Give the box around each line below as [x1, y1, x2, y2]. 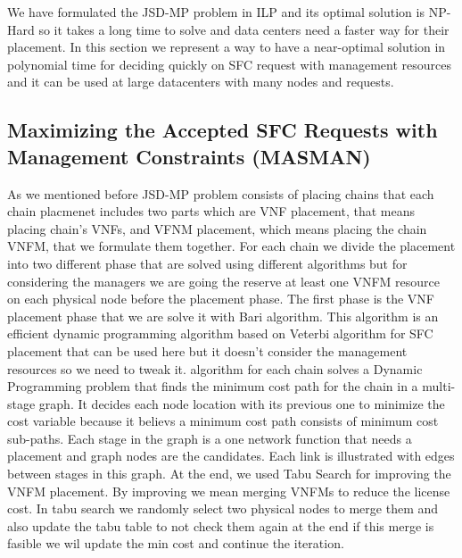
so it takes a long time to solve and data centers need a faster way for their [38, 20, 450, 38]
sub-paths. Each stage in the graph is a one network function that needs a [7, 429, 412, 447]
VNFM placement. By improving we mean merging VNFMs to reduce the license [7, 481, 450, 500]
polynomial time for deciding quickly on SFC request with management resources [7, 54, 451, 73]
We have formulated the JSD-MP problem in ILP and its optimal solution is [7, 3, 425, 21]
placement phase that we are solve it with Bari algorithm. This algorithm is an [7, 306, 439, 325]
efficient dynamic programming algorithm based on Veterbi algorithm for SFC [7, 324, 433, 343]
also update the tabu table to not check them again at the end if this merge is [7, 516, 434, 535]
